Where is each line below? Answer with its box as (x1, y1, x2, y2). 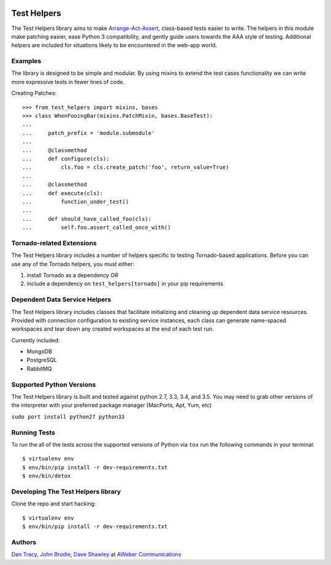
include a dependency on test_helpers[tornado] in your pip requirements (26, 280, 224, 288)
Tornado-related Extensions (11, 239, 97, 247)
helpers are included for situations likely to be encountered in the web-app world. (11, 42, 218, 49)
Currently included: (11, 336, 60, 344)
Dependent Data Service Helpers (11, 295, 112, 304)
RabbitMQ (26, 365, 52, 372)
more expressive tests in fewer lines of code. (11, 78, 125, 85)
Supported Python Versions (11, 380, 96, 389)
